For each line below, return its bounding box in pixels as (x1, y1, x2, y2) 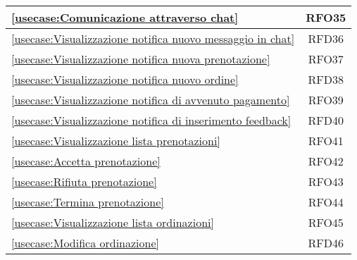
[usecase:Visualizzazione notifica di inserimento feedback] (11, 112, 292, 128)
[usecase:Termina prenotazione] (11, 194, 164, 210)
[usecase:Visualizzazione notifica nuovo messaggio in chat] (11, 30, 295, 47)
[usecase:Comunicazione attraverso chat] (11, 9, 239, 25)
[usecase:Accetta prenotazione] (11, 153, 161, 169)
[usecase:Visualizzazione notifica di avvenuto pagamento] (11, 92, 290, 108)
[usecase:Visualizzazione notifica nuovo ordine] (11, 71, 239, 87)
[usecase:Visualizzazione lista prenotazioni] (11, 132, 220, 149)
